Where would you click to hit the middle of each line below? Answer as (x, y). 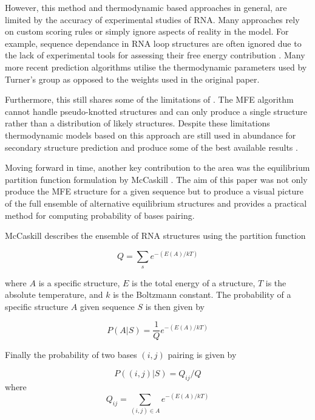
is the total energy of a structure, (194, 282)
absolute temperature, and (54, 294)
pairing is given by (202, 355)
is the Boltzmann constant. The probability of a (202, 294)
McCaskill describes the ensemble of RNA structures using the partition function (155, 236)
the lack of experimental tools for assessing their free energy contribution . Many (155, 55)
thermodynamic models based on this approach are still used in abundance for (151, 135)
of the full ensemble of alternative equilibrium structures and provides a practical (156, 203)
